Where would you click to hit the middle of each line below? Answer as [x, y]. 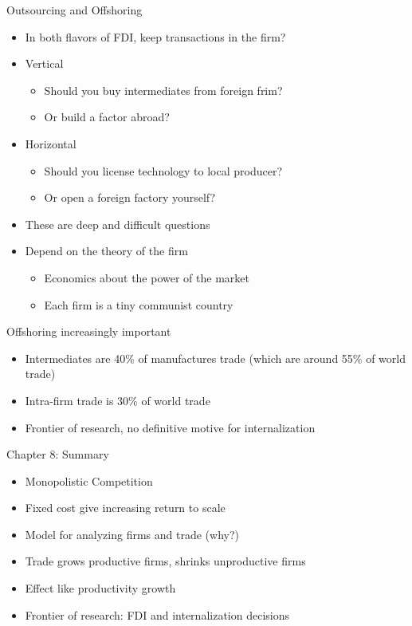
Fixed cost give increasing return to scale [125, 508]
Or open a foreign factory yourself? [130, 197]
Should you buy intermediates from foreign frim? [163, 90]
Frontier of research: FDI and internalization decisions [157, 614]
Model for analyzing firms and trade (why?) [132, 534]
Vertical [44, 63]
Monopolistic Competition [89, 480]
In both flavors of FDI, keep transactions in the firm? [155, 36]
